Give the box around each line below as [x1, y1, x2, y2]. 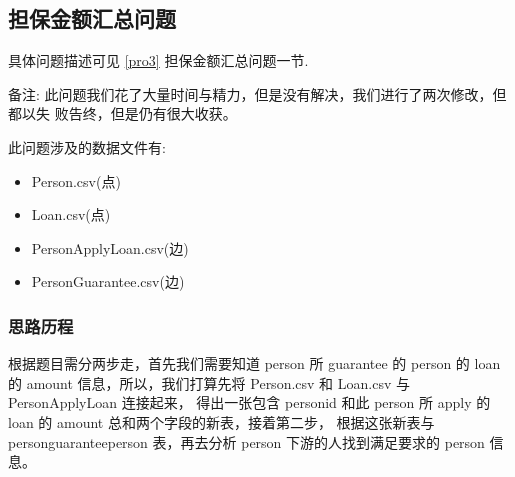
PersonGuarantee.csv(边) [31, 271, 185, 292]
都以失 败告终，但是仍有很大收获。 [8, 103, 237, 124]
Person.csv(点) [31, 170, 121, 191]
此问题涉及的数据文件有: [8, 136, 166, 157]
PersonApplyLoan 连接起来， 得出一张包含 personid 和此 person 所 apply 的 [8, 392, 491, 413]
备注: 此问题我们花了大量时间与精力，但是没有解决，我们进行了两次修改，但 [8, 83, 507, 104]
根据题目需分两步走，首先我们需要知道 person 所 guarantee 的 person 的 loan [8, 353, 501, 374]
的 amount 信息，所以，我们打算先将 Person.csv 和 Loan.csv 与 [8, 372, 410, 393]
